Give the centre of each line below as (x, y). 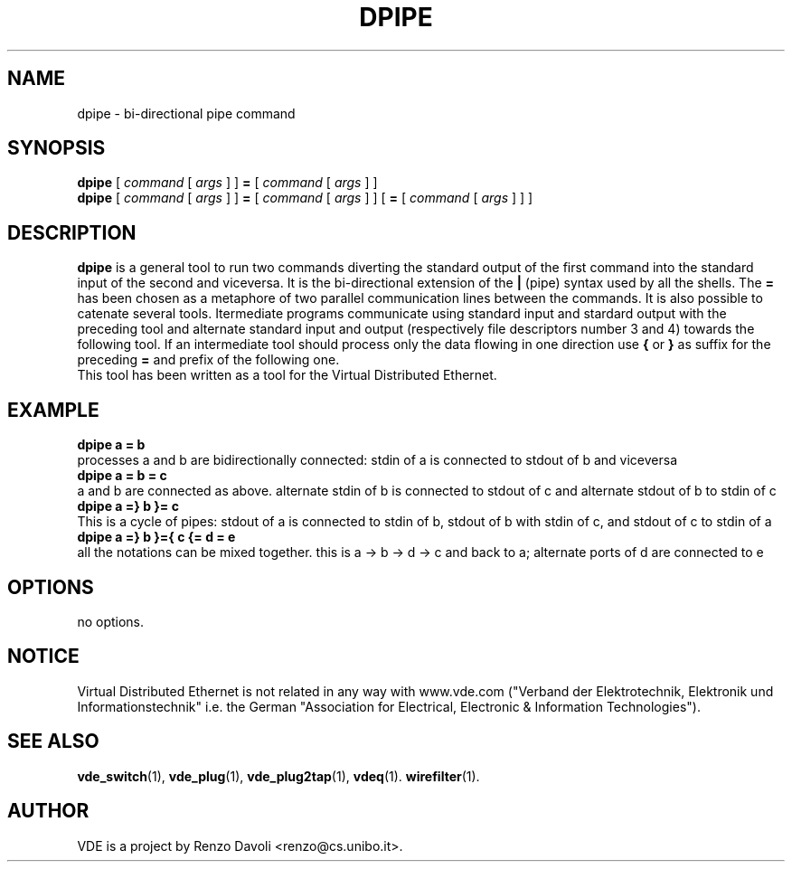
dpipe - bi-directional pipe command (186, 113)
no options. (111, 621)
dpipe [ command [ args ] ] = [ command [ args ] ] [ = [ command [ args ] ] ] (305, 198)
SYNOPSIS (57, 148)
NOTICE (43, 656)
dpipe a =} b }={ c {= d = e (156, 537)
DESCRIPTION (72, 232)
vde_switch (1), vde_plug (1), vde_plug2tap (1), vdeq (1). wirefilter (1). (278, 776)
